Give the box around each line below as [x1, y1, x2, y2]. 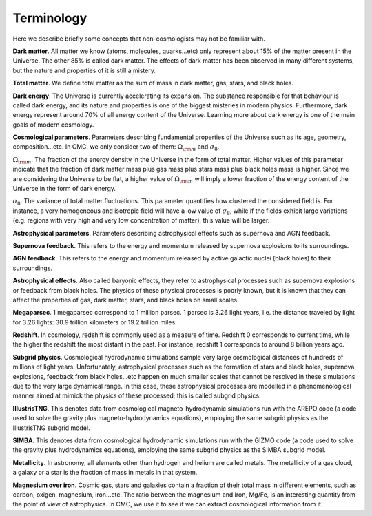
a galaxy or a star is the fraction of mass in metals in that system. [12, 468, 198, 477]
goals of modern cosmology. [12, 121, 94, 129]
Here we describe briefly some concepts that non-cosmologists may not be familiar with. [12, 34, 265, 43]
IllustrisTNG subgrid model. [12, 424, 90, 432]
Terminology [12, 10, 87, 25]
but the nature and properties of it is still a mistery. [12, 66, 156, 74]
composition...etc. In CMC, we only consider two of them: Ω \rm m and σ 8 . [12, 143, 220, 153]
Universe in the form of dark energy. [12, 185, 116, 193]
